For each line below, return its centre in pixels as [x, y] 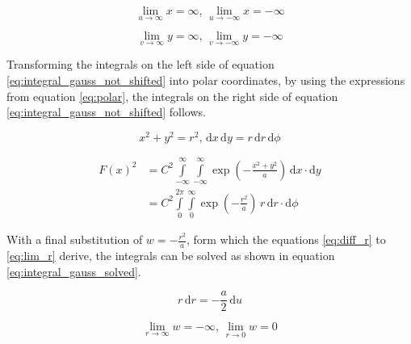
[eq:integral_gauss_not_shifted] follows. [106, 112]
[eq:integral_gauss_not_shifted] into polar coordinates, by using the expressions [206, 80]
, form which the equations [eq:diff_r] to [286, 239]
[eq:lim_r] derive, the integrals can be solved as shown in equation [171, 256]
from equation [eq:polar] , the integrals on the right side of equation [172, 96]
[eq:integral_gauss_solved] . [74, 271]
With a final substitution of [75, 239]
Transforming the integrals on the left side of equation [140, 64]
